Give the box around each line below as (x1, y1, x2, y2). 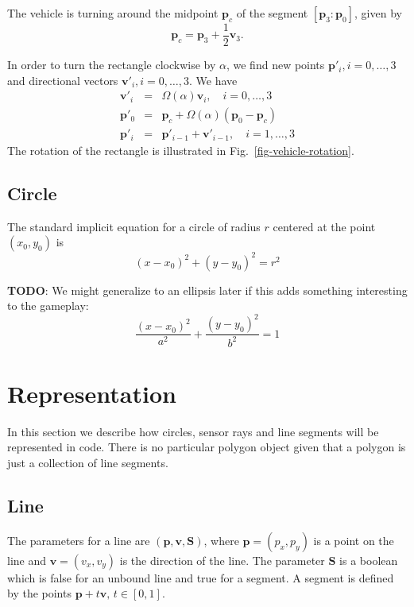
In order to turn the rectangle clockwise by (7, 56, 216, 73)
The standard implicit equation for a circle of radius (7, 218, 261, 234)
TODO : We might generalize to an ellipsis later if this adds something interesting (7, 281, 408, 298)
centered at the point (273, 218, 376, 234)
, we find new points (226, 56, 325, 73)
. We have (189, 72, 238, 88)
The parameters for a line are (7, 532, 150, 548)
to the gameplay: (7, 297, 89, 314)
